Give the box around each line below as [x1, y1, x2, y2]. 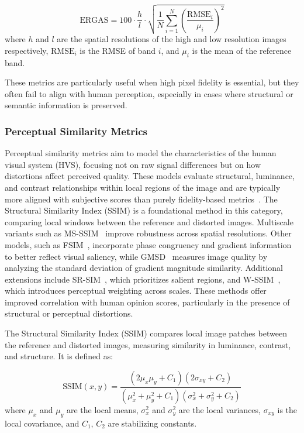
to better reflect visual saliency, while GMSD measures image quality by [5, 250, 268, 262]
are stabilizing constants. [108, 417, 197, 429]
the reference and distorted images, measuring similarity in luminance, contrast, [5, 338, 291, 350]
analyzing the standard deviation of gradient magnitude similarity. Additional [5, 262, 283, 274]
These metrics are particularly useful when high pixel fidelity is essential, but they [5, 76, 299, 88]
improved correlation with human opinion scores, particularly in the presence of [5, 295, 290, 308]
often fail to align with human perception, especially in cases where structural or [5, 87, 293, 99]
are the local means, [66, 403, 139, 415]
